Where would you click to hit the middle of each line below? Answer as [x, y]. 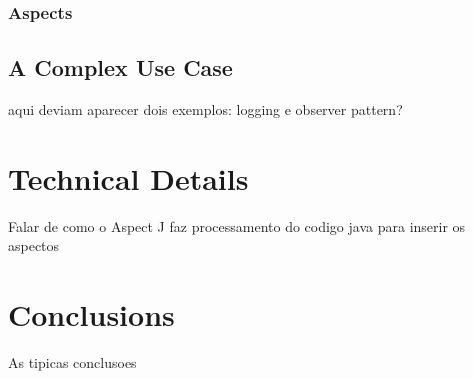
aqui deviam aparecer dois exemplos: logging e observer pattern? [205, 109]
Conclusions [91, 314]
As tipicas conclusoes [72, 362]
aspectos [34, 245]
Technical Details [128, 177]
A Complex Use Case [120, 67]
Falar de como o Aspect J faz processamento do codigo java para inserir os [237, 225]
